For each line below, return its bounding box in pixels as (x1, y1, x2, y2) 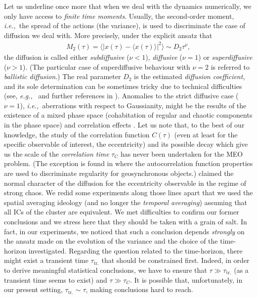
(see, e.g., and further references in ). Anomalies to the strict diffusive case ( (4, 90, 239, 101)
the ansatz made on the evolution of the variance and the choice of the (4, 236, 218, 246)
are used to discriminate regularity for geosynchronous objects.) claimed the (4, 168, 234, 178)
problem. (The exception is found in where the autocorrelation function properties (4, 158, 253, 169)
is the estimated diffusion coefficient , (134, 71, 245, 82)
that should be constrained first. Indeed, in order (101, 255, 250, 265)
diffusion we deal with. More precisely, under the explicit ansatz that (4, 30, 213, 40)
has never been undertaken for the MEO (120, 148, 243, 159)
